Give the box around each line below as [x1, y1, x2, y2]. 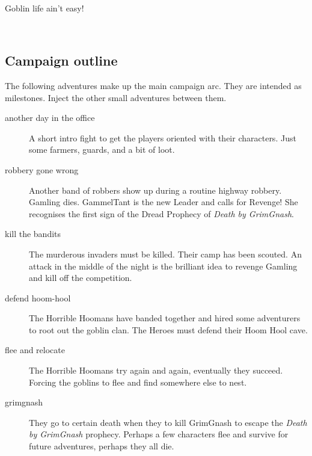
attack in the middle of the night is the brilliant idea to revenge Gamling [29, 259, 298, 272]
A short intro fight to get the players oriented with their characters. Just [29, 131, 296, 144]
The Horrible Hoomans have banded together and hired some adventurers [29, 312, 301, 324]
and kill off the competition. [29, 271, 132, 284]
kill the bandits [5, 227, 61, 240]
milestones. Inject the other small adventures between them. [5, 91, 227, 103]
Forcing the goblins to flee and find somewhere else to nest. [29, 375, 247, 388]
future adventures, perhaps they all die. [29, 440, 174, 452]
